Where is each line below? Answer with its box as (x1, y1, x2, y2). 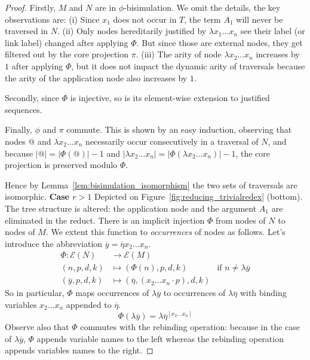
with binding (240, 286, 287, 299)
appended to (66, 298, 112, 310)
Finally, (5, 123, 32, 136)
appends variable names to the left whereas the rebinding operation (36, 332, 284, 344)
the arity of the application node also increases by (5, 71, 188, 84)
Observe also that (5, 321, 69, 333)
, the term (184, 13, 221, 25)
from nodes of (215, 213, 266, 226)
